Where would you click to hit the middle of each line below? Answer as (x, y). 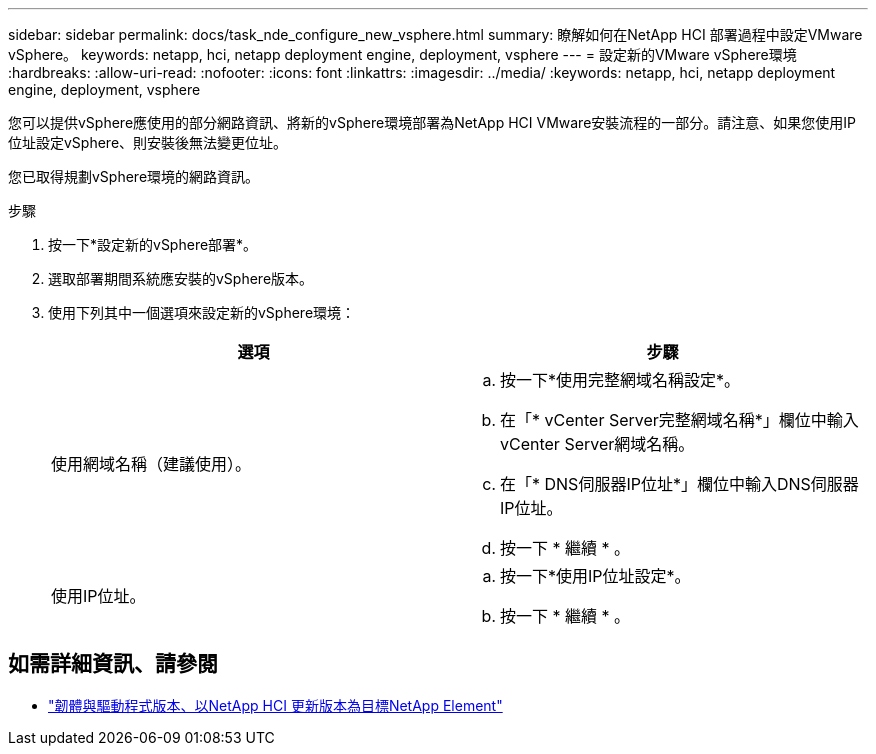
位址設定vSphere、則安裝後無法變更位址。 (148, 142)
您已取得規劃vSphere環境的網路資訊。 (134, 176)
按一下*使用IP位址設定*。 (595, 576)
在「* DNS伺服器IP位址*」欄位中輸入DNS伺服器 (679, 484)
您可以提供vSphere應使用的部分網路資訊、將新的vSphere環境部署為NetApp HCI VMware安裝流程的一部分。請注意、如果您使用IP (432, 122)
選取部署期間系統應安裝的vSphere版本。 (181, 278)
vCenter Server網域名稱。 (597, 444)
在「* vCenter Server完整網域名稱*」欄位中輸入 (679, 420)
